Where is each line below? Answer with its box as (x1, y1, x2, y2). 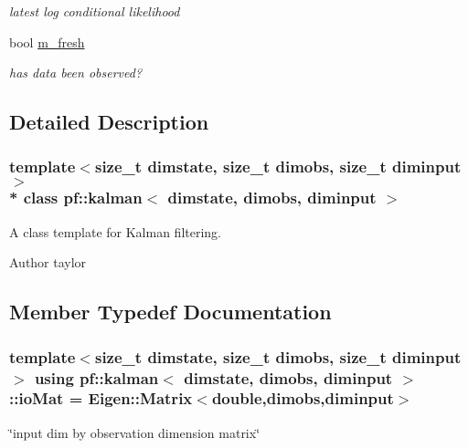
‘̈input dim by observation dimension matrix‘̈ (9, 422, 261, 442)
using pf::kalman (34, 366, 159, 389)
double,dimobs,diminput (211, 387, 394, 410)
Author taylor (9, 253, 87, 272)
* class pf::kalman (9, 186, 143, 209)
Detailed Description (9, 108, 209, 136)
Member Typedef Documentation (9, 297, 332, 326)
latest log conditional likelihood (9, 2, 180, 20)
